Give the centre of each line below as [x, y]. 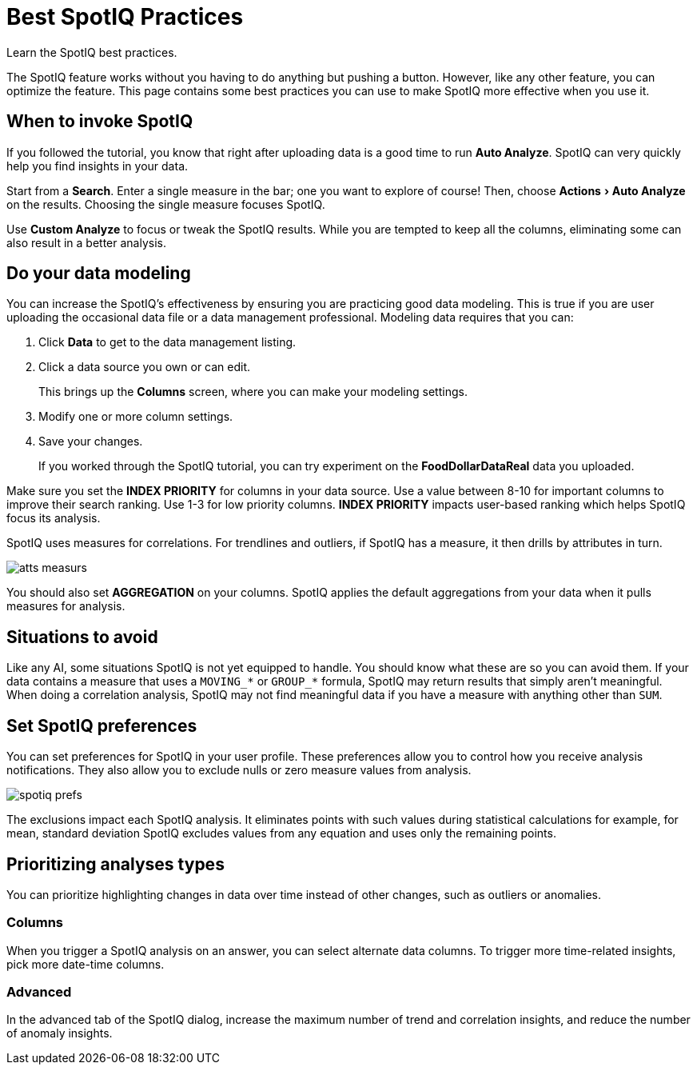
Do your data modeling [99, 274]
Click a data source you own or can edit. [145, 367]
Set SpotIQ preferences [102, 725]
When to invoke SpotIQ [100, 122]
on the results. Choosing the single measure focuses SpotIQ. [166, 204]
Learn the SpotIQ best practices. [92, 52]
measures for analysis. [66, 606]
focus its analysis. [54, 518]
